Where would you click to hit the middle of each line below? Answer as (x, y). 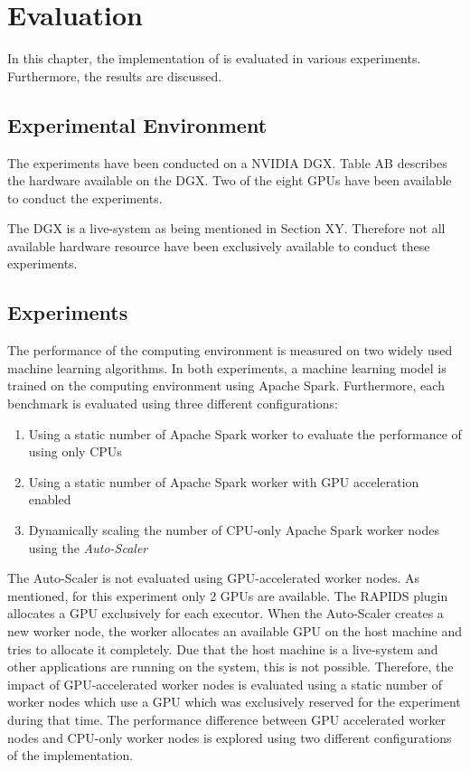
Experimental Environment (137, 124)
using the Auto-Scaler (88, 547)
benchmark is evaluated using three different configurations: (173, 404)
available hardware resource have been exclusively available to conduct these (219, 245)
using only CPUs (75, 451)
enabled (50, 499)
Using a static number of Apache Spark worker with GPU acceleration (224, 481)
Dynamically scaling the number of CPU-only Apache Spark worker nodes (234, 530)
